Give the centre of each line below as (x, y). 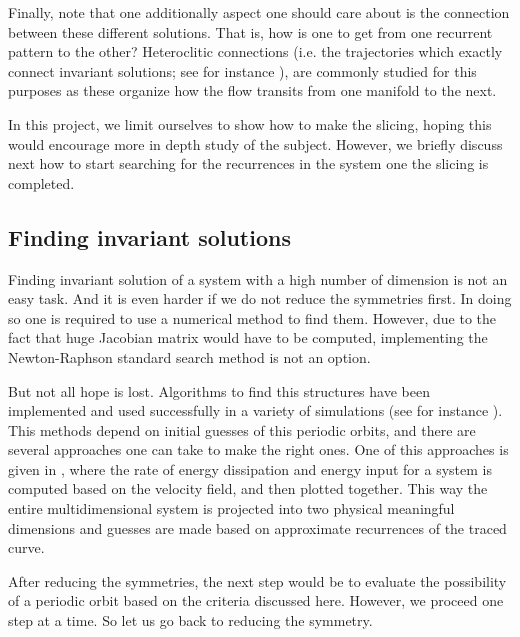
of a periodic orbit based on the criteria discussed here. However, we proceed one (256, 600)
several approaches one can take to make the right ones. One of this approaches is (258, 449)
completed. (41, 182)
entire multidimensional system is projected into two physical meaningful (231, 508)
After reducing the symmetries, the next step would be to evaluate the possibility (257, 580)
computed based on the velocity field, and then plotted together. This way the (248, 488)
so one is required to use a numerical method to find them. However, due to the (252, 317)
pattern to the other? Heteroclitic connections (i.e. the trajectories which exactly (255, 51)
